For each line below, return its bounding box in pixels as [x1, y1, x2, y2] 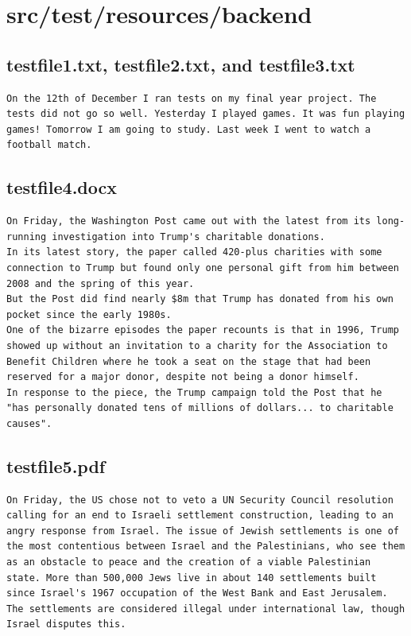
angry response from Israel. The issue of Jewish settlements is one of [6, 525, 399, 537]
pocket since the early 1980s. [6, 308, 172, 320]
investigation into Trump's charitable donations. [52, 231, 325, 242]
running [6, 231, 47, 242]
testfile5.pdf [6, 453, 106, 478]
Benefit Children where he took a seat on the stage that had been [6, 355, 371, 367]
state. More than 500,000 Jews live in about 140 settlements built [6, 572, 377, 584]
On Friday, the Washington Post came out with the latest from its [6, 215, 371, 227]
